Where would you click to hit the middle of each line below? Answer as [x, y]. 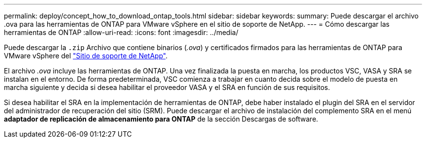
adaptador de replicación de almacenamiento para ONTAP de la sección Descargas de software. [161, 119]
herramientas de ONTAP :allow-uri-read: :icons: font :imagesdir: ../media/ [121, 32]
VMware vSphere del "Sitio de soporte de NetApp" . [86, 56]
